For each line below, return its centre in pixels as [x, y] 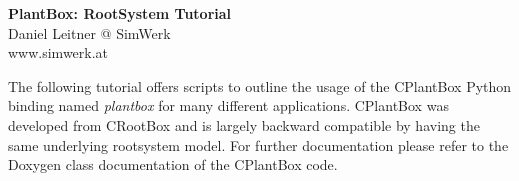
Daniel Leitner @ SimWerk [89, 32]
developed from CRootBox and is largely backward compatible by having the [244, 124]
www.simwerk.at [58, 52]
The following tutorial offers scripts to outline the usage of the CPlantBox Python [260, 85]
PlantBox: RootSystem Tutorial [120, 13]
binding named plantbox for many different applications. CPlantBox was [228, 105]
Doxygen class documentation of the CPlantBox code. [173, 164]
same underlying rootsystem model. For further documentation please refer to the [258, 144]
